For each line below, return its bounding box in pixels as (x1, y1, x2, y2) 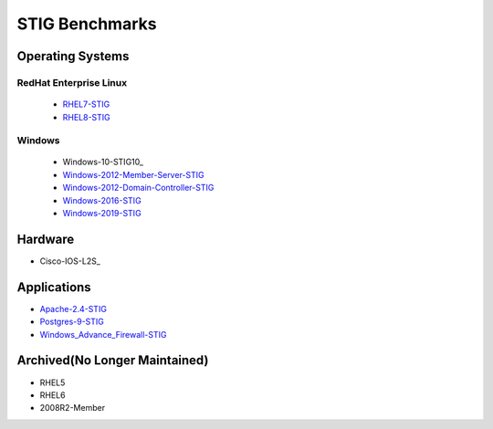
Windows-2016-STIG (62, 194, 142, 205)
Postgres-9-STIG (39, 316, 104, 328)
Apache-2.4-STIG (39, 303, 107, 314)
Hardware (16, 231, 75, 246)
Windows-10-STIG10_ (62, 156, 143, 168)
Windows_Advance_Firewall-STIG (39, 329, 167, 340)
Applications (16, 279, 91, 295)
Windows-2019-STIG (62, 208, 142, 219)
